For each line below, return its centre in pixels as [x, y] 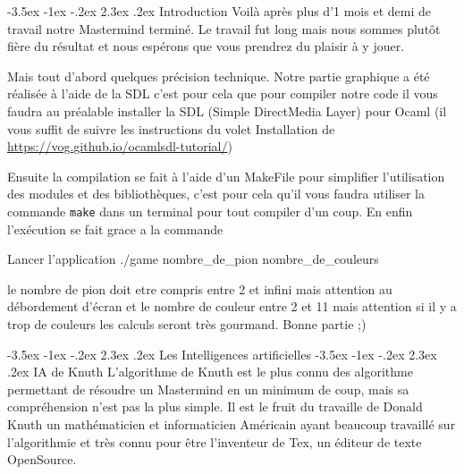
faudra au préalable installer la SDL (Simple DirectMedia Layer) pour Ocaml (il [227, 110]
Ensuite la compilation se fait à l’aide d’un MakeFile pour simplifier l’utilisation [226, 176]
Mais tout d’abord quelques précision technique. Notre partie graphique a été [219, 76]
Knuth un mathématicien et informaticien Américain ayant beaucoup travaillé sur [232, 423]
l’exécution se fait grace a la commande [115, 229]
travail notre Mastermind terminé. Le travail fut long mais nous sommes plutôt [224, 28]
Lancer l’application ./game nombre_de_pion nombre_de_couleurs [193, 259]
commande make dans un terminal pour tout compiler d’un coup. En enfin [210, 211]
